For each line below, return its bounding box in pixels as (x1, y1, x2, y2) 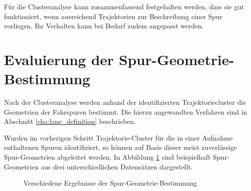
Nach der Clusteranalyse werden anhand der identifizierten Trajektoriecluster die (4, 97, 246, 107)
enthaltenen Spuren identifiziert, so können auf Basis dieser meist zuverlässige (4, 142, 237, 152)
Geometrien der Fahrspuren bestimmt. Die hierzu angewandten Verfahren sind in (4, 106, 247, 117)
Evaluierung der (4, 49, 114, 69)
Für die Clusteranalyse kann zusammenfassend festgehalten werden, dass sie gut (4, 1, 244, 11)
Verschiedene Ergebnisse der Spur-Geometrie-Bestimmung (23, 178, 197, 188)
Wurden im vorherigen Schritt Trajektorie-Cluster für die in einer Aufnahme (4, 132, 233, 143)
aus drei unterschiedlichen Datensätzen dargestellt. (41, 161, 193, 171)
